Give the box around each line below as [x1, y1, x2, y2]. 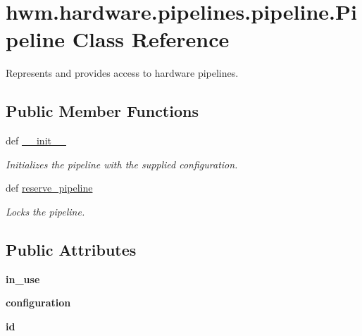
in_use [6, 271, 40, 286]
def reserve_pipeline [6, 180, 93, 195]
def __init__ [6, 133, 66, 148]
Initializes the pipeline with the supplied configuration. [6, 156, 238, 171]
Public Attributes [6, 238, 137, 260]
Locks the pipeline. [6, 204, 85, 218]
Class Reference [72, 25, 230, 54]
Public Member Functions [6, 100, 199, 122]
